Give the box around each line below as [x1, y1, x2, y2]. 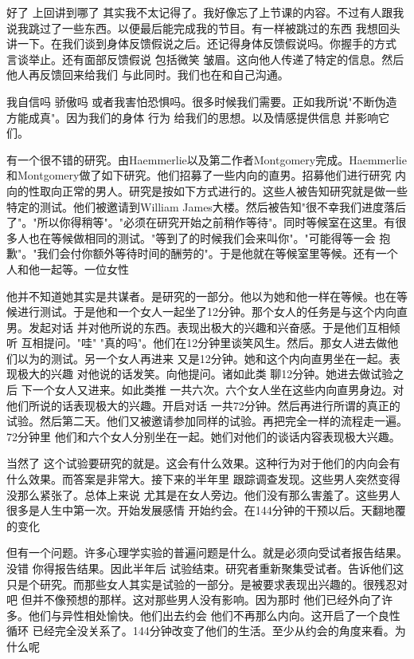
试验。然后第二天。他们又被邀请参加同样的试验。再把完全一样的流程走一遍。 [6, 412, 408, 429]
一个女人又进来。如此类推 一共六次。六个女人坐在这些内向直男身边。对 [32, 381, 404, 398]
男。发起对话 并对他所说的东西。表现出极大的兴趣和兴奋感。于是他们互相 [6, 318, 389, 335]
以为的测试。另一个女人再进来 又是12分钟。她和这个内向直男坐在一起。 [17, 349, 389, 366]
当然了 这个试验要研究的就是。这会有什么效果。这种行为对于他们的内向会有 [6, 455, 400, 472]
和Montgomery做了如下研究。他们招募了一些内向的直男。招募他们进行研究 [6, 167, 392, 183]
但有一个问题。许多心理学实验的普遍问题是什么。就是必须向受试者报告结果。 [6, 544, 408, 561]
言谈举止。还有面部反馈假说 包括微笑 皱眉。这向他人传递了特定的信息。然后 [6, 50, 404, 67]
